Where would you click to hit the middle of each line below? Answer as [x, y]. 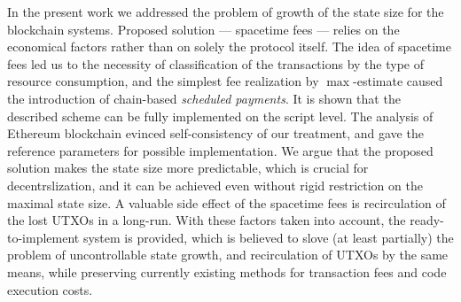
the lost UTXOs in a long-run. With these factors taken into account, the [207, 220]
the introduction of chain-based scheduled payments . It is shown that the [204, 98]
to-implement [43, 237]
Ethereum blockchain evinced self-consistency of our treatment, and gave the [215, 133]
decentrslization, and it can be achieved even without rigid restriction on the [215, 185]
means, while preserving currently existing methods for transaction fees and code [227, 271]
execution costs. [50, 289]
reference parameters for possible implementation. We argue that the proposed [220, 150]
